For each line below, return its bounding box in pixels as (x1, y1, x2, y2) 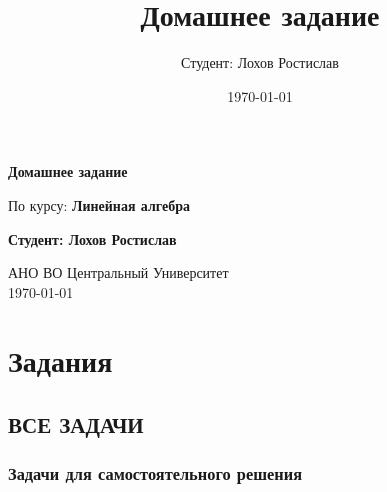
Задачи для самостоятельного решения (8, 461, 302, 486)
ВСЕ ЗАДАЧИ (8, 409, 144, 440)
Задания (8, 340, 113, 381)
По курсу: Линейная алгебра (8, 194, 190, 215)
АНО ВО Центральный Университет (8, 262, 229, 283)
